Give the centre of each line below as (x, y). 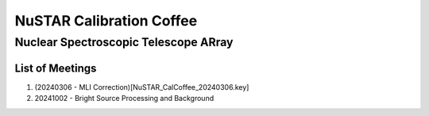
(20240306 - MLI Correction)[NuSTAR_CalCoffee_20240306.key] (142, 87)
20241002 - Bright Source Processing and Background (124, 99)
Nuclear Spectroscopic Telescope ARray (124, 42)
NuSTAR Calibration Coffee (106, 21)
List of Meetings (56, 68)
